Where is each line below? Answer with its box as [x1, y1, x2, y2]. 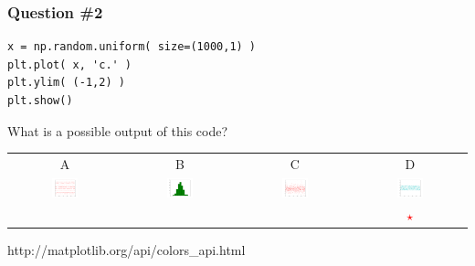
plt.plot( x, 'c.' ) [7, 58, 132, 71]
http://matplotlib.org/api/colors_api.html [7, 239, 246, 259]
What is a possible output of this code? [7, 121, 228, 140]
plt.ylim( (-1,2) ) [7, 76, 125, 90]
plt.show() [7, 94, 73, 107]
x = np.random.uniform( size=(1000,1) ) [7, 40, 257, 54]
